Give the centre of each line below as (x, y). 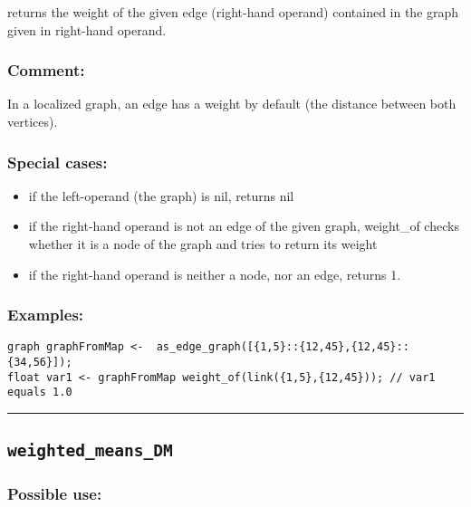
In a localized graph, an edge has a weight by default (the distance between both (232, 104)
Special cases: (58, 162)
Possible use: (55, 494)
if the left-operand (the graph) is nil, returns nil (161, 195)
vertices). (33, 121)
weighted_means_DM (90, 451)
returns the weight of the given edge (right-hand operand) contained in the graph (233, 12)
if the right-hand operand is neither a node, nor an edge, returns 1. (215, 274)
